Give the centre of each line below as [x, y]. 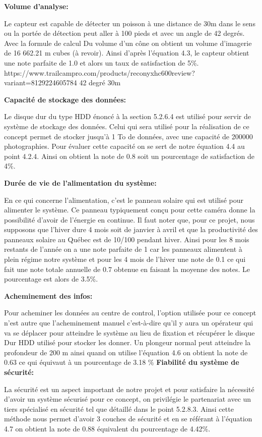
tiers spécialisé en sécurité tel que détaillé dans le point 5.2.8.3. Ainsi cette [119, 408]
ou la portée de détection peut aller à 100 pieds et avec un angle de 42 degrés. [124, 33]
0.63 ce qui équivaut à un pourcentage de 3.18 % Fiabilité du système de [122, 362]
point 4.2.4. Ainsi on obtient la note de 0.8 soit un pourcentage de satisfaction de [129, 156]
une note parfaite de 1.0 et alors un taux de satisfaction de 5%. [102, 62]
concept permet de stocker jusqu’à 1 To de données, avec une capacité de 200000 [128, 136]
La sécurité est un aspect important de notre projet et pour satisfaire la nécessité [129, 389]
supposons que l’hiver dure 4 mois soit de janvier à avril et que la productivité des [131, 229]
